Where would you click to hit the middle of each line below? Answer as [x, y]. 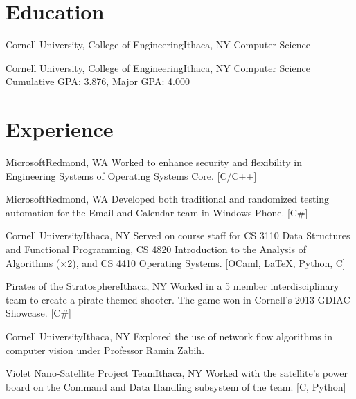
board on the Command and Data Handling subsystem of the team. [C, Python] [176, 386]
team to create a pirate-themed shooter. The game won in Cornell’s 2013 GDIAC [178, 299]
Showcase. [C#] [38, 313]
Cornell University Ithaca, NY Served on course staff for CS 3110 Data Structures [178, 235]
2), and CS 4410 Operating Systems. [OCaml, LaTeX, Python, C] [206, 262]
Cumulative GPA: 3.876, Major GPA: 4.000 [98, 81]
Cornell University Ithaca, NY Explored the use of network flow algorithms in [169, 336]
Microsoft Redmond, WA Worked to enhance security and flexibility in [154, 162]
